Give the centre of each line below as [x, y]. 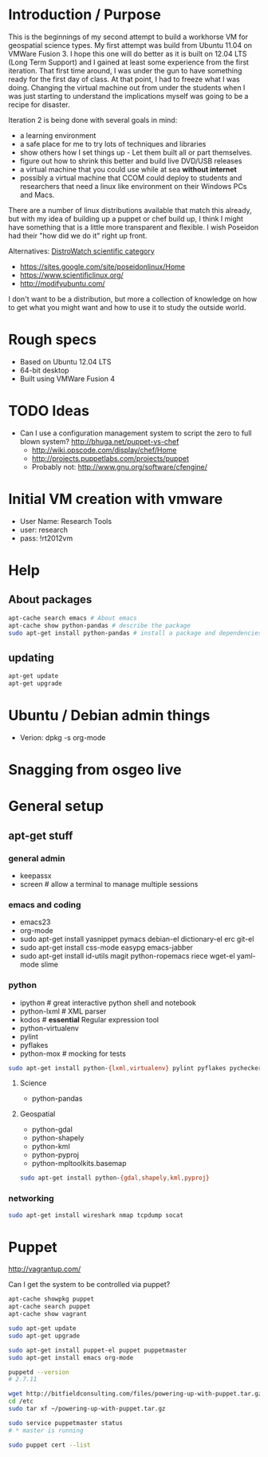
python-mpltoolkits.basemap [79, 1164]
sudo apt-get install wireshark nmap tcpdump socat [96, 1215]
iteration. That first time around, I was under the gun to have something [125, 70]
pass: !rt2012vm [46, 538]
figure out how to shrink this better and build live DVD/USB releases [131, 160]
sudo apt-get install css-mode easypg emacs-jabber [106, 947]
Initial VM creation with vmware [116, 499]
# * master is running [46, 1430]
